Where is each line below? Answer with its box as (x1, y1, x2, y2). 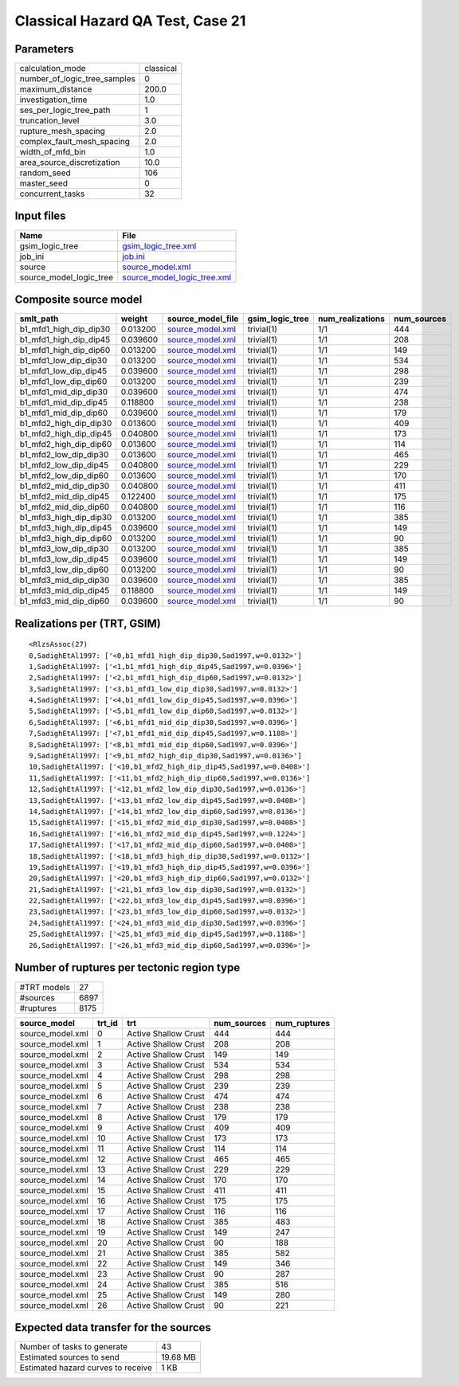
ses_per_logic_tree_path (19, 104, 111, 115)
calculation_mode (19, 63, 87, 74)
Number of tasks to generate (19, 1341, 127, 1353)
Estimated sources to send (19, 1352, 120, 1363)
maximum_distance (19, 84, 92, 95)
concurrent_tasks (19, 188, 85, 199)
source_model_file (167, 313, 239, 324)
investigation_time (19, 94, 88, 105)
